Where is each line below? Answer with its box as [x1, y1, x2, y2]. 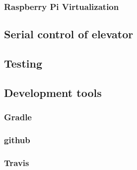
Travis [4, 156, 29, 169]
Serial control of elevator [4, 26, 134, 42]
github [4, 133, 30, 146]
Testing [4, 56, 42, 71]
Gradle [4, 111, 32, 123]
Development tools [4, 85, 102, 100]
